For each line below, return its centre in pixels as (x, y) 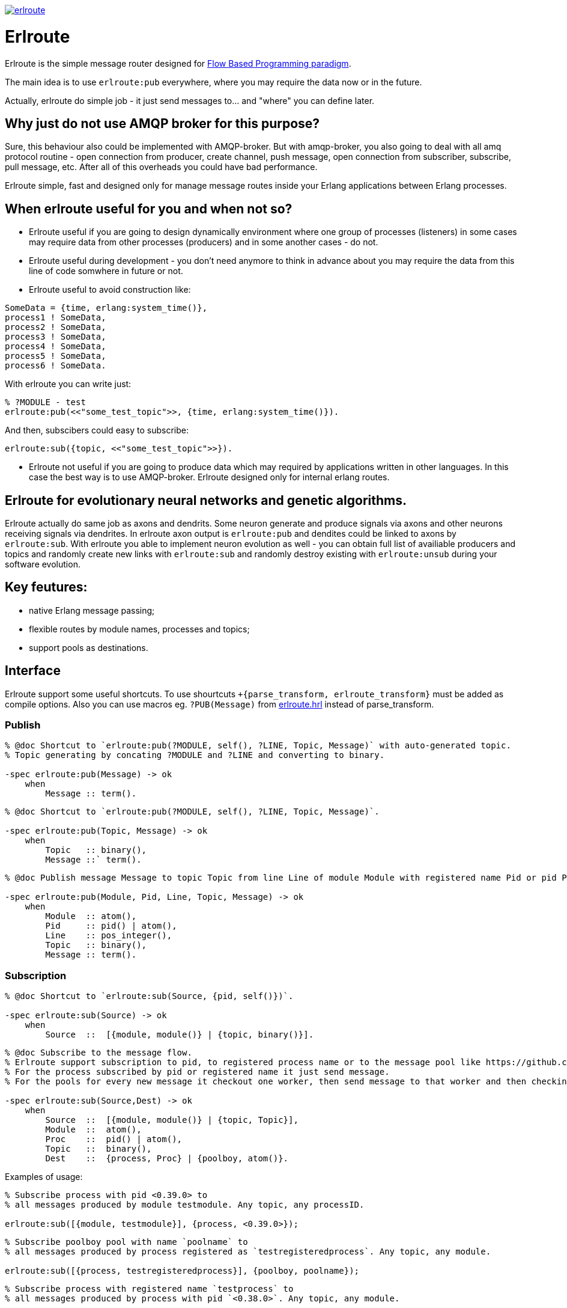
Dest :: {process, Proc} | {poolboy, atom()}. (167, 1159)
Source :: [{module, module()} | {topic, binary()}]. (180, 1035)
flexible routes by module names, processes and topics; (139, 629)
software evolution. (43, 564)
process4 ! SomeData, (56, 347)
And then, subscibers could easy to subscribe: (97, 430)
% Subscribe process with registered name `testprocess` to (149, 1289)
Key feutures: (46, 587)
